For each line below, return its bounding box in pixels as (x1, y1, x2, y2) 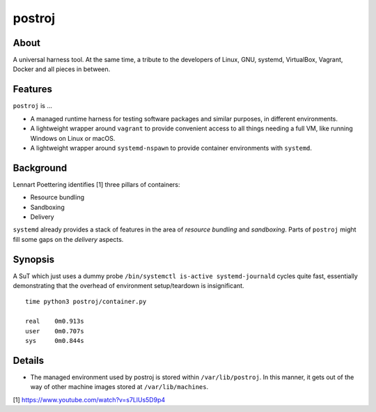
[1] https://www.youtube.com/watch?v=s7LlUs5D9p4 (13, 395, 166, 404)
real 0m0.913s (25, 317, 84, 326)
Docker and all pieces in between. (13, 65, 111, 73)
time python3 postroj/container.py (25, 298, 147, 306)
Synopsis (13, 253, 55, 265)
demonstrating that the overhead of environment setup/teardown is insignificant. (13, 282, 244, 290)
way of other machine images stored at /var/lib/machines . (30, 383, 209, 391)
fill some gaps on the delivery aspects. (13, 235, 124, 243)
